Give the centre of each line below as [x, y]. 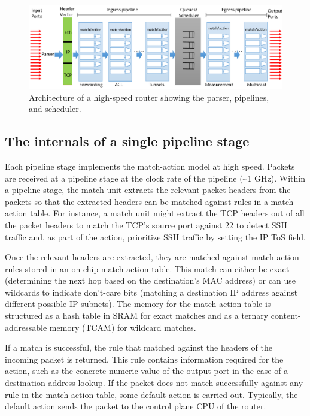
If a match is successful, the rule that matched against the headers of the [139, 347]
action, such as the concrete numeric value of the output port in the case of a [147, 371]
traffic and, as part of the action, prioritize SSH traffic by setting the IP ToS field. [156, 236]
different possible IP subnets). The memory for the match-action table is [138, 304]
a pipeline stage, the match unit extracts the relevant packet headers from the [148, 190]
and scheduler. [55, 109]
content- [286, 316]
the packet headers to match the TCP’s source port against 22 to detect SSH [146, 224]
